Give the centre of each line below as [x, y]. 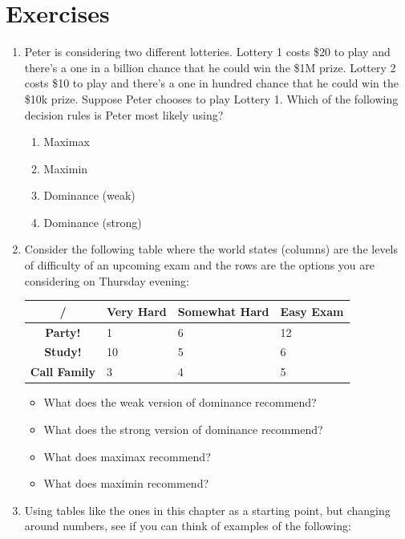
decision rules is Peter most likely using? [124, 114]
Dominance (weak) [89, 195]
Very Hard [137, 311]
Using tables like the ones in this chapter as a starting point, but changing [207, 510]
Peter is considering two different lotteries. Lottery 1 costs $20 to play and [207, 52]
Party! [63, 332]
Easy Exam [312, 311]
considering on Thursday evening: [107, 280]
